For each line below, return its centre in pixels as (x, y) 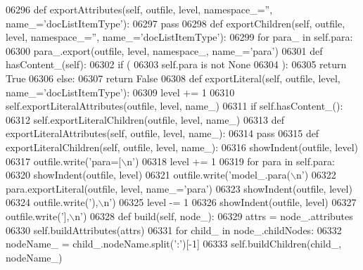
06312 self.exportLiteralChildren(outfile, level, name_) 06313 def (145, 119)
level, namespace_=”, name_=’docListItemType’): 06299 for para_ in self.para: (179, 37)
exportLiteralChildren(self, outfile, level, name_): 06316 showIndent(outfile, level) (182, 147)
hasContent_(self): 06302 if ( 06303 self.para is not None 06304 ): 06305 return (176, 64)
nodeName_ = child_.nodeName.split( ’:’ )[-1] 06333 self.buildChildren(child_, (174, 244)
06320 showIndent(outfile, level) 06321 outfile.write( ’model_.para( (148, 175)
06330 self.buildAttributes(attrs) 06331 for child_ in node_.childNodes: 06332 (174, 230)
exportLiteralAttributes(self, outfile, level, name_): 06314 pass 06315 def (163, 133)
